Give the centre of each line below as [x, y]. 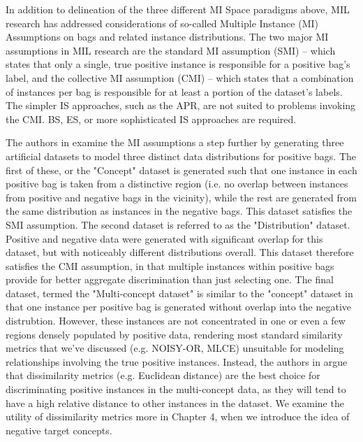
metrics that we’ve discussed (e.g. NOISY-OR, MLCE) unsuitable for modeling [175, 348]
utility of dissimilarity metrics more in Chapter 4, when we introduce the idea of [178, 416]
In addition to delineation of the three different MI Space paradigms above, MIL [178, 9]
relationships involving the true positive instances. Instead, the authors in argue [177, 361]
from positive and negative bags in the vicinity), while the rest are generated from [181, 197]
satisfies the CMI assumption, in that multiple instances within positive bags [170, 265]
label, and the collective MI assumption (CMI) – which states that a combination [180, 77]
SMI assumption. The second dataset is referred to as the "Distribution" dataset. [178, 224]
